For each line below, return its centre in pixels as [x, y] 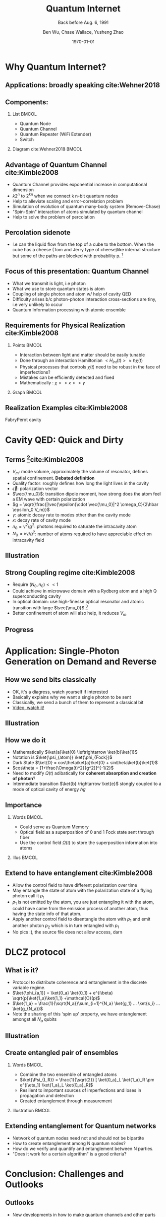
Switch [27, 140]
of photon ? [24, 779]
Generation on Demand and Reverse [81, 662]
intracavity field [28, 540]
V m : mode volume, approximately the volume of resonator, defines [80, 472]
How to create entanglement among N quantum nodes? [69, 1143]
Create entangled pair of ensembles [62, 1053]
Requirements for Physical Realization [65, 325]
